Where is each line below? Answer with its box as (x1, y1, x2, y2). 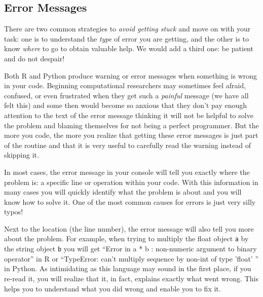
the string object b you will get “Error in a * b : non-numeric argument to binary (4, 243, 257, 254)
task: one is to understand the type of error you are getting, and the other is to (4, 33, 249, 44)
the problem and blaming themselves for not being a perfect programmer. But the (4, 120, 259, 130)
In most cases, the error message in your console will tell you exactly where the (4, 166, 250, 177)
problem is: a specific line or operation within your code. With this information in (4, 176, 258, 187)
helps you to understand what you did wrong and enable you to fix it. (4, 283, 221, 293)
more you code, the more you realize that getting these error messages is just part (4, 130, 258, 140)
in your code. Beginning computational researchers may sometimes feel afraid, (4, 80, 246, 91)
